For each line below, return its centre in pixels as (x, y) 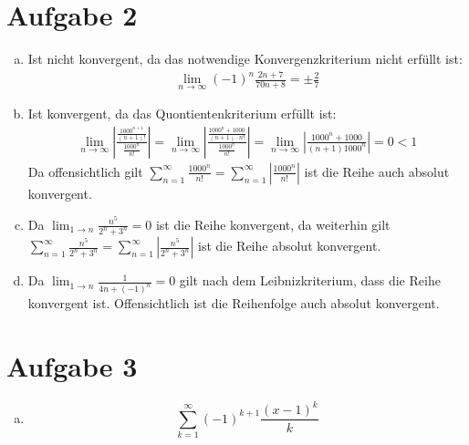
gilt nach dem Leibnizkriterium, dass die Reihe (310, 280)
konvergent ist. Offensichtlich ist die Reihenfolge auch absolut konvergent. (234, 303)
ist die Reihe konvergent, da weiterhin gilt (273, 224)
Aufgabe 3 (72, 366)
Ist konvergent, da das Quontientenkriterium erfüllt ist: (182, 114)
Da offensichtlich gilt (85, 171)
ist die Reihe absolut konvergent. (290, 246)
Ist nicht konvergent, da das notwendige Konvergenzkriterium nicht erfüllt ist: (245, 59)
